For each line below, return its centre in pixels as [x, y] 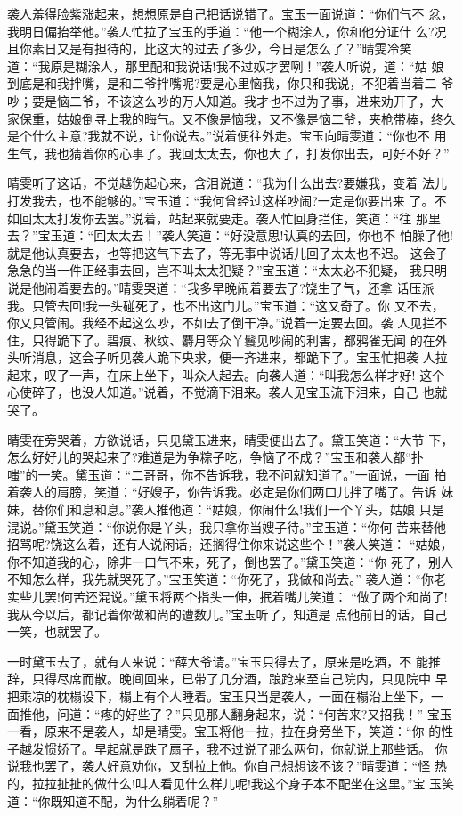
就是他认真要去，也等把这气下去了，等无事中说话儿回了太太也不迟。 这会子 [227, 252]
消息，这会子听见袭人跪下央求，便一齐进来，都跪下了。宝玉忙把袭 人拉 [240, 357]
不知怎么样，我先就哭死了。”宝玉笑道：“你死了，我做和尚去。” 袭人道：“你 [221, 579]
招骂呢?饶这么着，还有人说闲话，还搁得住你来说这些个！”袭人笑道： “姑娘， [230, 544]
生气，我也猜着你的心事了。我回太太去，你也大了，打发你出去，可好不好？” [228, 153]
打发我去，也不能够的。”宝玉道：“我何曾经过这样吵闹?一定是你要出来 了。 [221, 200]
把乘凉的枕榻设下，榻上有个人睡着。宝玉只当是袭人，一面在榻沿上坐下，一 [225, 695]
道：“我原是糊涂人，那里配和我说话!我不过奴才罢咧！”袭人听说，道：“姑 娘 [226, 65]
